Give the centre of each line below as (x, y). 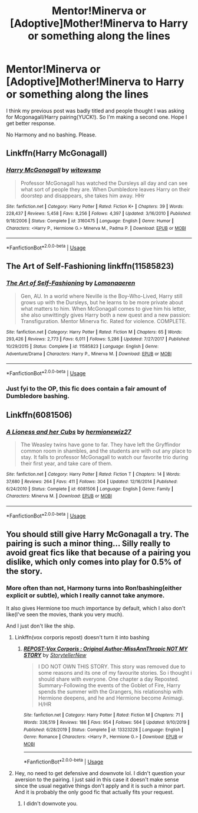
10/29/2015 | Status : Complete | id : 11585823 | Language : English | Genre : (82, 346)
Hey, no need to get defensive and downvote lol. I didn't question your (100, 773)
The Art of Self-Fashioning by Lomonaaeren (71, 283)
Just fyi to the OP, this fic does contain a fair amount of (86, 388)
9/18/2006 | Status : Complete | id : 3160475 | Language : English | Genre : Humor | (90, 221)
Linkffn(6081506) (39, 415)
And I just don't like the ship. (41, 626)
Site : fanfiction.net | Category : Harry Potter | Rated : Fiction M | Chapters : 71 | (103, 715)
